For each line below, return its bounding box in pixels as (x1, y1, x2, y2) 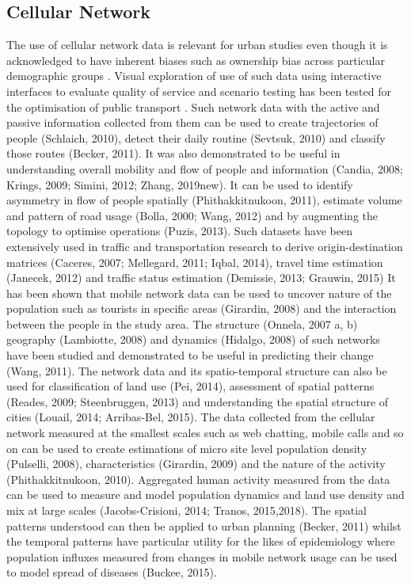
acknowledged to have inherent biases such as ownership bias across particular (6, 51, 385, 68)
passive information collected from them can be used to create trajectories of (6, 114, 379, 131)
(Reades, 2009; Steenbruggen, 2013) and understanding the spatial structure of (6, 393, 389, 409)
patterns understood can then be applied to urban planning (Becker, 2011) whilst (6, 517, 401, 534)
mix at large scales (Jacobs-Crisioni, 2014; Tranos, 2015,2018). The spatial (6, 502, 367, 519)
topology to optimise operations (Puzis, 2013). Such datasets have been (6, 223, 352, 239)
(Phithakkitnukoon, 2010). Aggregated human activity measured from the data (6, 470, 390, 487)
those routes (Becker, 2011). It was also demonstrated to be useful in (6, 145, 341, 162)
